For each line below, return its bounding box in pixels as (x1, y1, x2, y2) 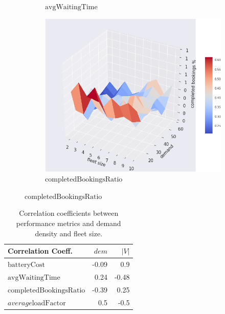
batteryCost (8, 261, 45, 268)
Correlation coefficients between (19, 208, 119, 218)
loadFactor (32, 299, 66, 307)
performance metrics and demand (16, 217, 121, 228)
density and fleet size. (35, 228, 103, 238)
